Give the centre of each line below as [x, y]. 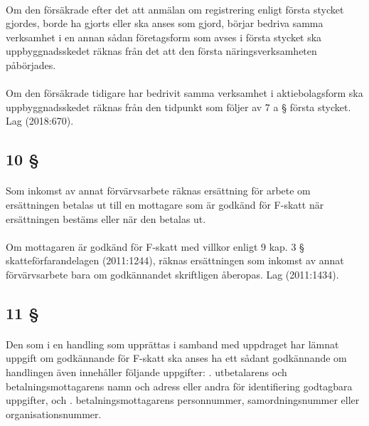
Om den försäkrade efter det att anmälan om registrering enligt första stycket [175, 9]
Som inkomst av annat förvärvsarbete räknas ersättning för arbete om [158, 191]
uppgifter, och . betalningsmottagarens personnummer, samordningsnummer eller [183, 400]
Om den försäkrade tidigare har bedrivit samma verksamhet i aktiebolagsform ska [184, 93]
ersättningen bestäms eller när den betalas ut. [106, 218]
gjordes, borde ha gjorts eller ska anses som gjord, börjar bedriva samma [165, 23]
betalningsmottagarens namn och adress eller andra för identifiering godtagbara [179, 386]
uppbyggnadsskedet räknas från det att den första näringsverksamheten [161, 51]
